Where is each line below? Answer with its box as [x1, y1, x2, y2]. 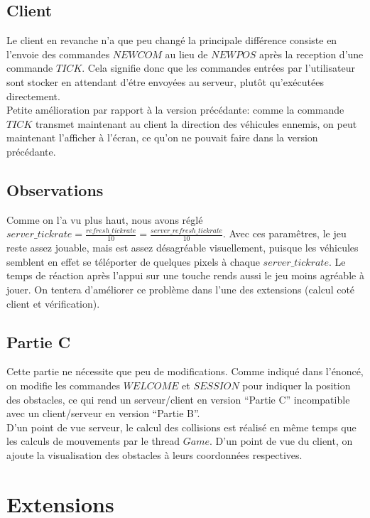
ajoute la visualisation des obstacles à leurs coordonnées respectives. [6, 447, 303, 462]
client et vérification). [6, 296, 100, 311]
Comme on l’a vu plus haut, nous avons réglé [6, 212, 203, 227]
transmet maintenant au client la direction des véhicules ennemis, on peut [35, 116, 357, 131]
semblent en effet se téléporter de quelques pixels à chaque [6, 254, 260, 269]
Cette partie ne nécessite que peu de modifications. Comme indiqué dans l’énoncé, [6, 364, 364, 379]
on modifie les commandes [6, 377, 120, 392]
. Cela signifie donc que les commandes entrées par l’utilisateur [82, 60, 355, 75]
